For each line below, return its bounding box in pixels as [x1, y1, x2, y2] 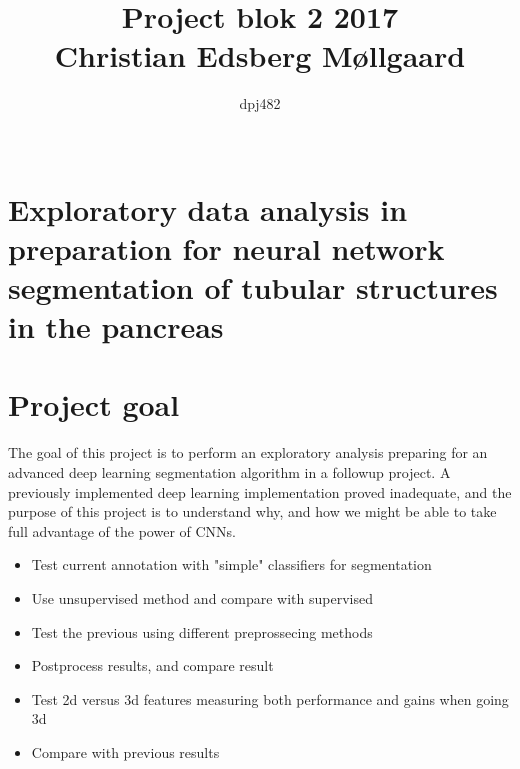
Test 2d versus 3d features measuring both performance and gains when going [31, 688, 509, 709]
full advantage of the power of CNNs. [8, 520, 237, 541]
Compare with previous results [31, 741, 220, 762]
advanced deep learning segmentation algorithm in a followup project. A [8, 461, 451, 482]
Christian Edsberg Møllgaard [54, 35, 466, 76]
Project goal [8, 384, 180, 425]
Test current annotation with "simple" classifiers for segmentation [31, 554, 432, 575]
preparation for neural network [8, 227, 445, 268]
